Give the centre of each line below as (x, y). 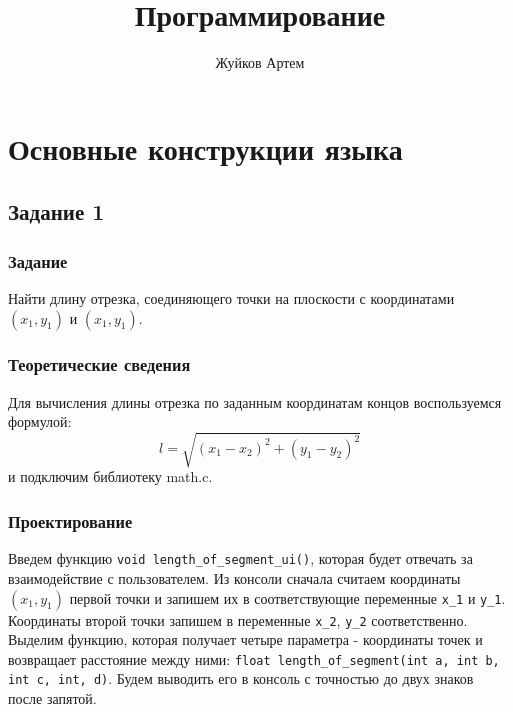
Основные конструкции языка (205, 147)
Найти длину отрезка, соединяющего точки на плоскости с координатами (231, 297)
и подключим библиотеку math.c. (110, 476)
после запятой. (52, 698)
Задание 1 (56, 211)
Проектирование (70, 520)
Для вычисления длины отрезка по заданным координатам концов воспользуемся (255, 401)
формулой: (40, 421)
